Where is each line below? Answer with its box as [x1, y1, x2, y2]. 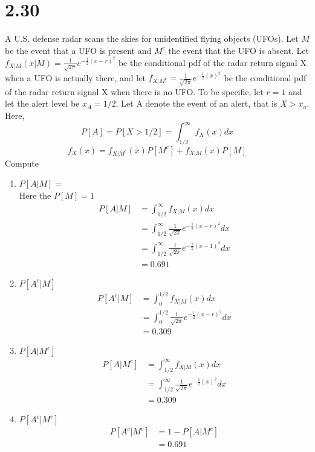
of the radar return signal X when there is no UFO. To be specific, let [5, 85, 264, 98]
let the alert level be [5, 97, 80, 110]
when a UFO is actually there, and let [5, 71, 146, 84]
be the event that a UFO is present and [5, 44, 152, 56]
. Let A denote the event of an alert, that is [115, 97, 278, 110]
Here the [19, 188, 51, 201]
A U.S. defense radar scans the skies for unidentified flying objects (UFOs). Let [5, 32, 299, 45]
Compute [5, 156, 39, 169]
